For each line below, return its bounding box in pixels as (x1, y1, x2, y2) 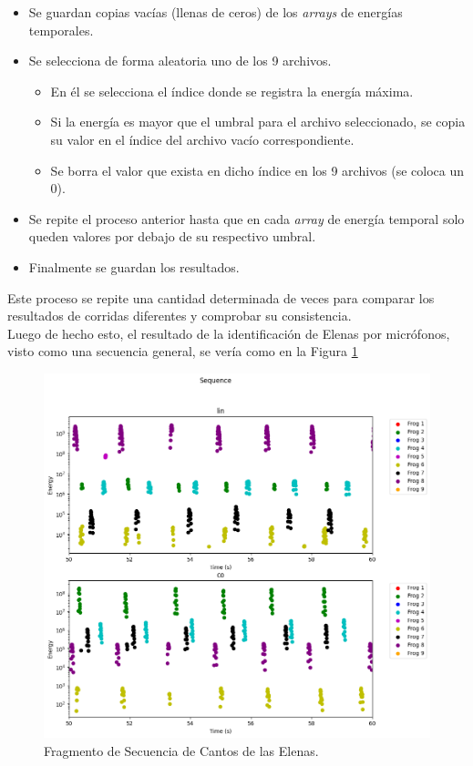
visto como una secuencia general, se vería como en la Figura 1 (7, 342, 358, 361)
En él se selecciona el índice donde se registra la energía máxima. (50, 81, 414, 100)
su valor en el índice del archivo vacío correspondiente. (50, 129, 355, 148)
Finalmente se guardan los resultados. (28, 257, 240, 276)
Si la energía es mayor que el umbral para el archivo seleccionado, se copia (50, 112, 466, 131)
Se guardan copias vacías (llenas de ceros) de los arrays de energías (28, 3, 403, 21)
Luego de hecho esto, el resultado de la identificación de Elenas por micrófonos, (7, 323, 450, 342)
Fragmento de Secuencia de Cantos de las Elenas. (44, 740, 319, 760)
